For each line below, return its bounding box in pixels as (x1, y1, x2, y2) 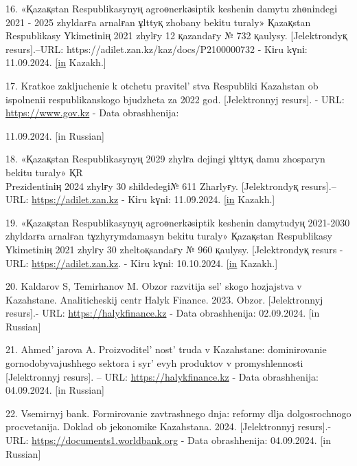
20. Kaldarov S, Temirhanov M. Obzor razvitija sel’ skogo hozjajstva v (5, 279, 302, 293)
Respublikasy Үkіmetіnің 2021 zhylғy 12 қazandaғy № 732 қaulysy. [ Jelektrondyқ (5, 28, 347, 43)
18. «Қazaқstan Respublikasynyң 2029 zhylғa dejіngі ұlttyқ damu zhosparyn (5, 151, 325, 166)
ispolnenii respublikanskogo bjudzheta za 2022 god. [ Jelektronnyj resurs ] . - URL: (5, 92, 345, 106)
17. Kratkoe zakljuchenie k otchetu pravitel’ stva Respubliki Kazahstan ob (5, 78, 319, 92)
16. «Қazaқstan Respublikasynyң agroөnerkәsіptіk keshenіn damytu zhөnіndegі (5, 1, 338, 15)
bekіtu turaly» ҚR (5, 165, 83, 179)
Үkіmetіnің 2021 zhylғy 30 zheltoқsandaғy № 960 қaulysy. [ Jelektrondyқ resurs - (5, 242, 343, 256)
